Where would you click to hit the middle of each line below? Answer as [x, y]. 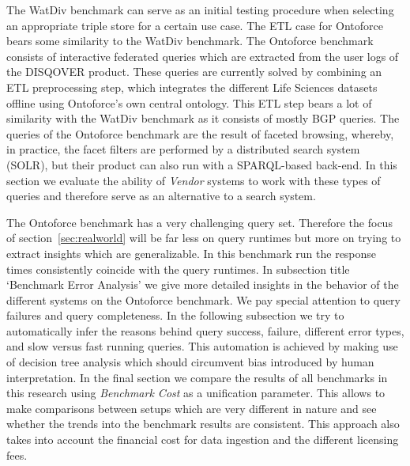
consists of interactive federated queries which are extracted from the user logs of [203, 56]
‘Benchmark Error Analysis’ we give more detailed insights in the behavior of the [203, 284]
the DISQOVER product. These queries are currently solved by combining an [194, 72]
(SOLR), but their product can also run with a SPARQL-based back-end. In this [202, 164]
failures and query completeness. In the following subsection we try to [175, 315]
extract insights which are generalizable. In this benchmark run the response [192, 253]
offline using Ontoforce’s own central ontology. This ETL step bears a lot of [189, 102]
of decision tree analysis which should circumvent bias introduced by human [190, 362]
